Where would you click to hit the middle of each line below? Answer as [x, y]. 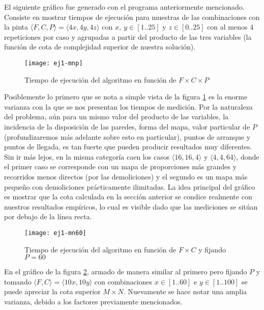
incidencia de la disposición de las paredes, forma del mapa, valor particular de [127, 126]
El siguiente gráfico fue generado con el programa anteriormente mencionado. [124, 7]
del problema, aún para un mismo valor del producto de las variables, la [116, 117]
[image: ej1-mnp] [54, 63]
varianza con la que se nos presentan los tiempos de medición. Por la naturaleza [128, 106]
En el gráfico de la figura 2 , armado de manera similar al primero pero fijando [126, 272]
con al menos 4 [230, 27]
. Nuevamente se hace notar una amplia [185, 291]
